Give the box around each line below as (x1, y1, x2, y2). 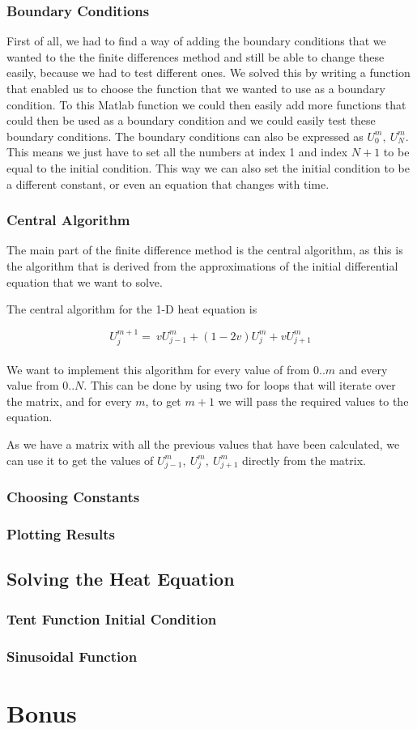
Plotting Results (6, 524, 116, 544)
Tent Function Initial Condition (6, 608, 217, 629)
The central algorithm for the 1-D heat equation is (6, 301, 257, 318)
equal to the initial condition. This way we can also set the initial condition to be (6, 159, 411, 176)
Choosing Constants (6, 487, 140, 507)
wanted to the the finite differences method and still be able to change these (6, 48, 385, 65)
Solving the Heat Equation (6, 566, 235, 591)
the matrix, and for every (6, 392, 132, 409)
